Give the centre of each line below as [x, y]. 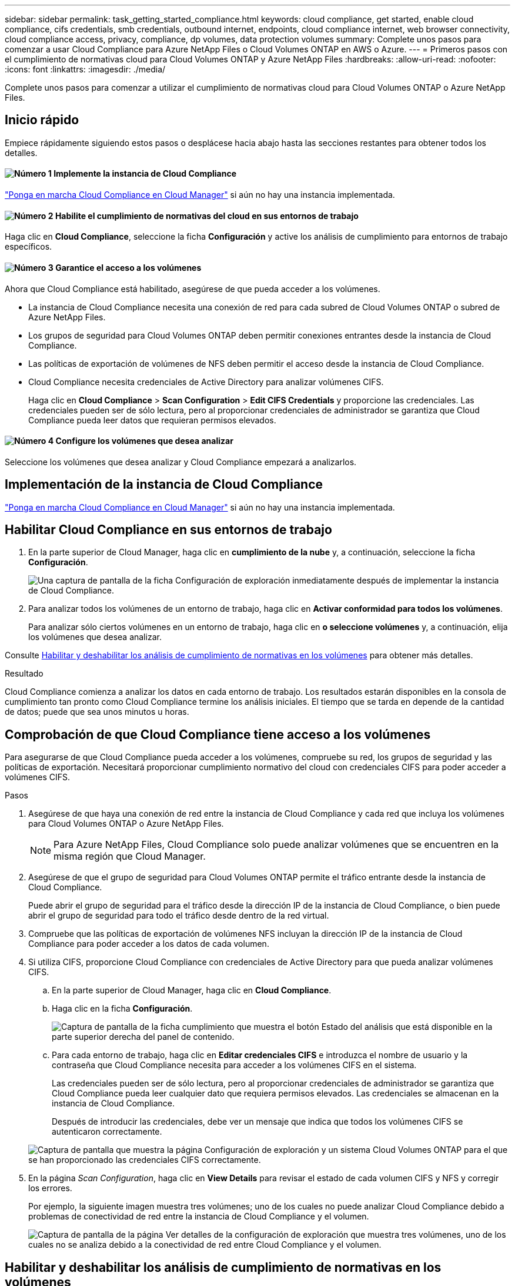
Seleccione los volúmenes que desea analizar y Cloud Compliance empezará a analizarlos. [181, 462]
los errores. [50, 1188]
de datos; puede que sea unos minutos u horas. [97, 712]
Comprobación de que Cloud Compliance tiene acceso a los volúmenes [218, 734]
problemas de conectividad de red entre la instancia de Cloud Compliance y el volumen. [199, 1217]
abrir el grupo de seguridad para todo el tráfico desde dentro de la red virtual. [179, 916]
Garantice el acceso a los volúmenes [128, 267]
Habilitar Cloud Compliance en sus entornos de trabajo [168, 529]
